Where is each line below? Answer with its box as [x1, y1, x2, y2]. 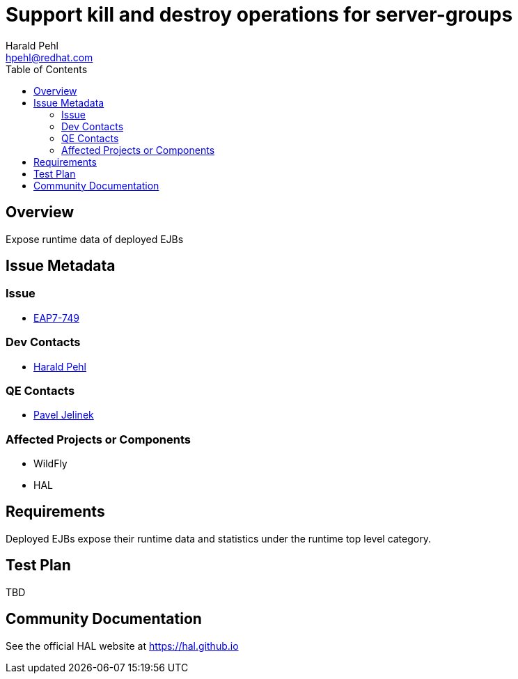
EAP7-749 [33, 311, 79, 324]
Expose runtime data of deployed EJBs [6, 233, 184, 245]
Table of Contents [6, 63, 88, 75]
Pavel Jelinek [33, 409, 94, 421]
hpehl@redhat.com [6, 51, 93, 63]
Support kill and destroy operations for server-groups [6, 3, 513, 26]
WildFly [33, 458, 68, 470]
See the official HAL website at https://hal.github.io [6, 639, 239, 652]
